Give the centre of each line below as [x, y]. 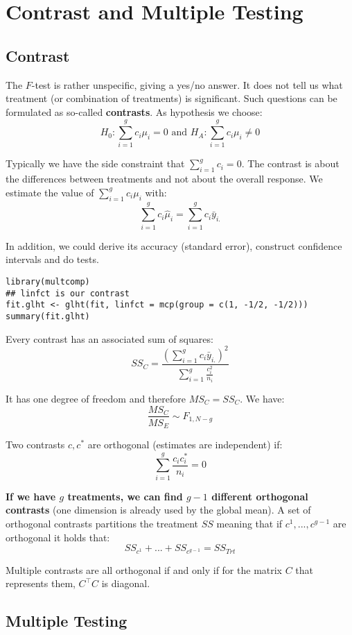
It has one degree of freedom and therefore [96, 398]
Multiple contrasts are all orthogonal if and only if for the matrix [144, 569]
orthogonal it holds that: [58, 537]
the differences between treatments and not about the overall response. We [164, 179]
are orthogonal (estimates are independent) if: [185, 444]
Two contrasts [35, 444]
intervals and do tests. [52, 259]
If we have [31, 496]
